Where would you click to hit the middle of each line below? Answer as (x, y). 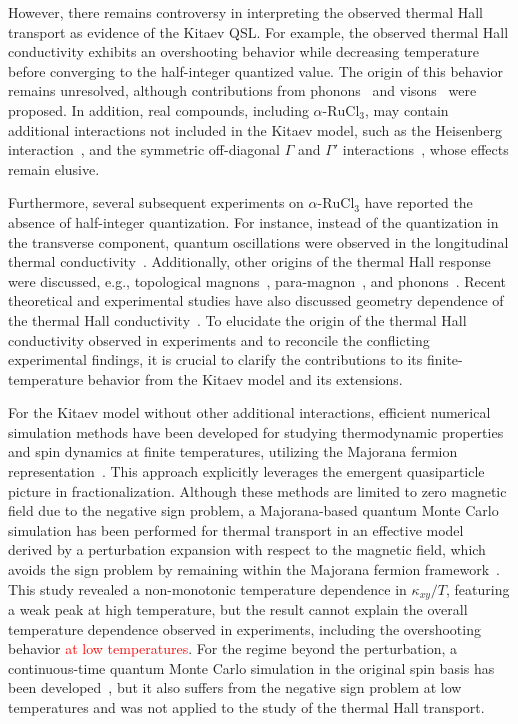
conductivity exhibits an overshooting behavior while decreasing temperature (244, 51)
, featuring (478, 588)
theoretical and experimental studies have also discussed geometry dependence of (256, 300)
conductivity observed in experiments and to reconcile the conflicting (219, 339)
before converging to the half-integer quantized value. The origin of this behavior (255, 70)
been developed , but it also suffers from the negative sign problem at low (235, 687)
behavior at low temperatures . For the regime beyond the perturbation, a (232, 648)
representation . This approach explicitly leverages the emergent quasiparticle (246, 471)
